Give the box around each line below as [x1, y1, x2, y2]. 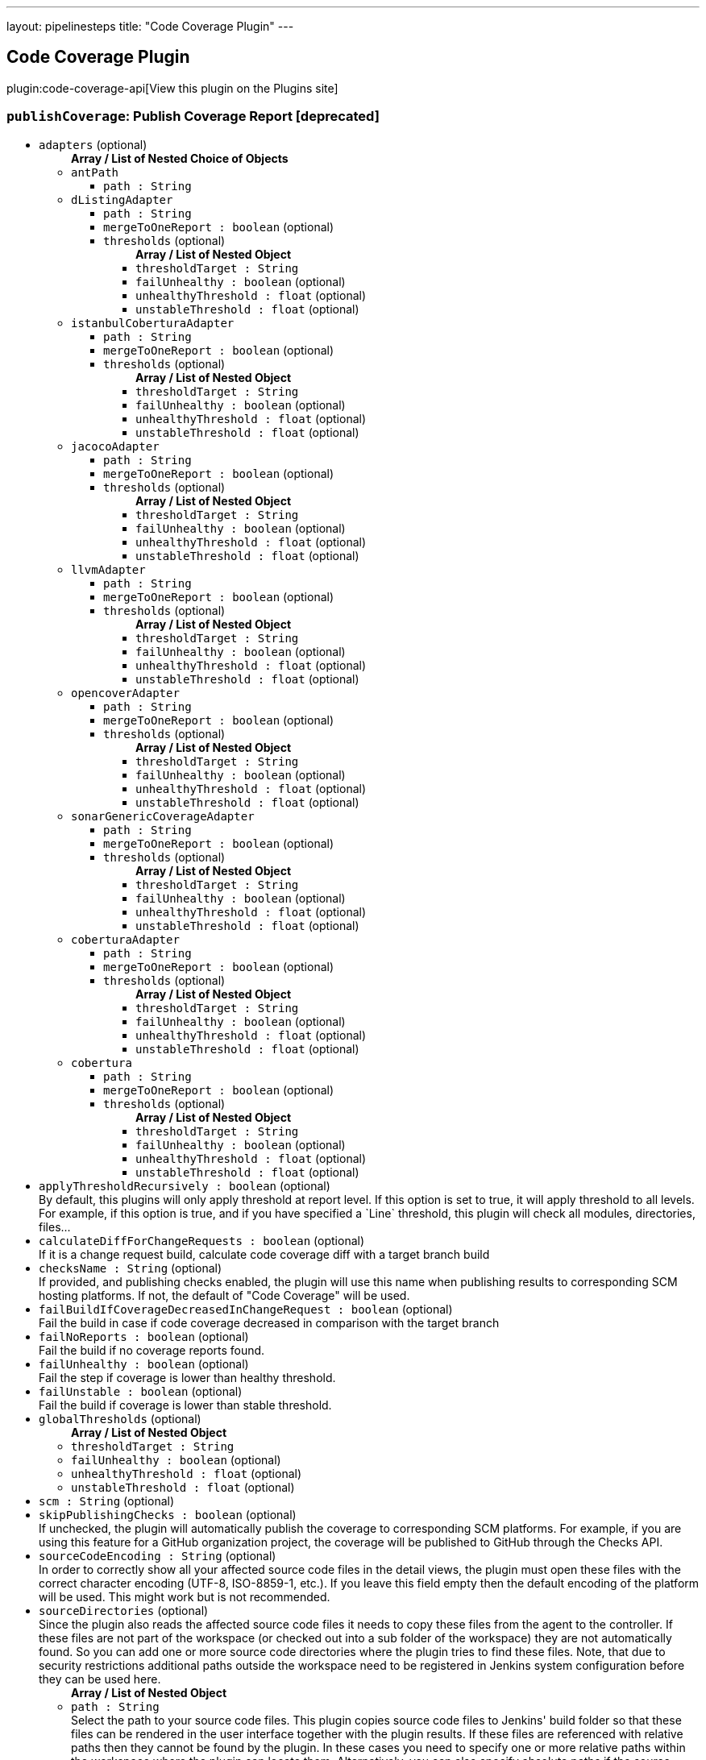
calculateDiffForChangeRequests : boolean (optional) [39, 1233, 365, 1247]
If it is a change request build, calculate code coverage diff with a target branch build [39, 1247, 490, 1261]
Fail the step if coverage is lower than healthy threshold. [39, 1370, 336, 1384]
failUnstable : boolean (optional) [39, 1384, 243, 1398]
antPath [71, 165, 119, 179]
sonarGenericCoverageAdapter [71, 809, 255, 823]
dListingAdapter [71, 193, 173, 206]
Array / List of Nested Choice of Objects [71, 151, 289, 165]
